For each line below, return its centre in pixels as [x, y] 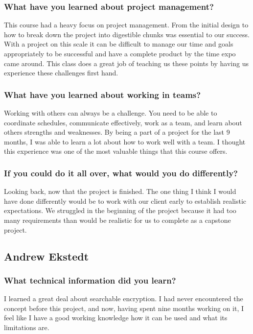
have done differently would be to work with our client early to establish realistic [125, 201]
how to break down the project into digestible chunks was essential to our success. [127, 34]
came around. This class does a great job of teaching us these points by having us [126, 63]
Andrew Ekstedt [46, 256]
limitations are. [27, 327]
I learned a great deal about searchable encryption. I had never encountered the [124, 298]
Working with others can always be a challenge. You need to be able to [111, 113]
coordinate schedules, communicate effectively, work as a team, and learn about [123, 122]
